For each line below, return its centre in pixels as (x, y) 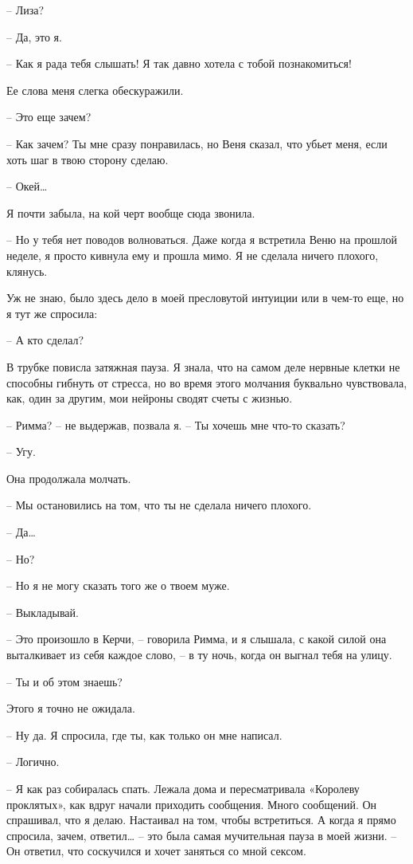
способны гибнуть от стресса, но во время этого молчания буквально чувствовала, (207, 382)
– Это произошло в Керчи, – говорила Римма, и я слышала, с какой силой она (197, 639)
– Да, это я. (34, 36)
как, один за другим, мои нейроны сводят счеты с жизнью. (150, 398)
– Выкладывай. (43, 612)
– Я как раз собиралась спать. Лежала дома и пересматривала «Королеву (183, 788)
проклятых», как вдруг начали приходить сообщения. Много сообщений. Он (192, 804)
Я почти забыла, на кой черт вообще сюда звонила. (131, 212)
